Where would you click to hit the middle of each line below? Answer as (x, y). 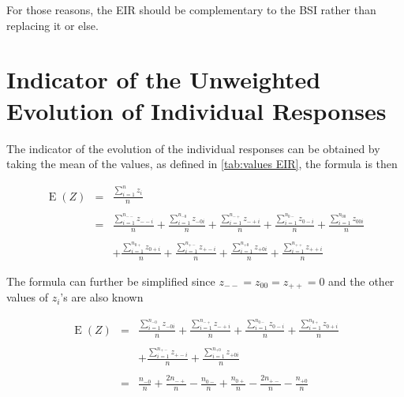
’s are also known (102, 297)
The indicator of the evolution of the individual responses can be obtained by (193, 148)
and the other (361, 281)
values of (27, 297)
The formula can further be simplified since (111, 281)
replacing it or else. (52, 25)
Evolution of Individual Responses (196, 110)
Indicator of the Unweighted (164, 79)
